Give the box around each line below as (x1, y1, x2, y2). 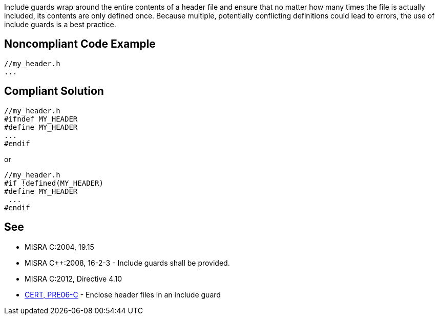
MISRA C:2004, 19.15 (25, 242, 94, 251)
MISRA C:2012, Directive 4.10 (25, 274, 122, 283)
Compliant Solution (4, 85, 104, 98)
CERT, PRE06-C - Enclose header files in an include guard (25, 290, 221, 299)
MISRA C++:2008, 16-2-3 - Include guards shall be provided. (25, 258, 230, 267)
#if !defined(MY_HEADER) (4, 178, 103, 187)
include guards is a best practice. (4, 20, 116, 29)
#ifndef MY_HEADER (4, 114, 78, 123)
